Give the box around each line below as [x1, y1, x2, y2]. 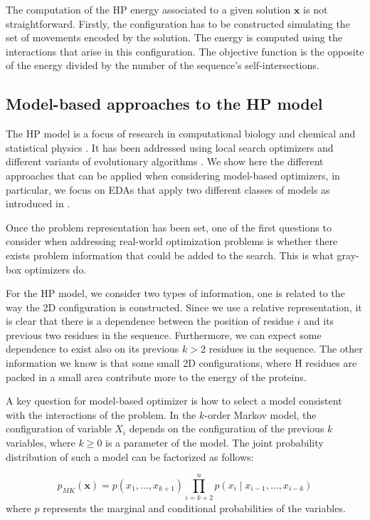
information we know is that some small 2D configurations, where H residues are [6, 355, 357, 370]
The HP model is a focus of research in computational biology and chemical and [6, 126, 356, 141]
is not [303, 2, 328, 16]
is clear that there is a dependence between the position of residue [6, 313, 294, 328]
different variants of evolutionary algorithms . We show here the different [6, 154, 324, 169]
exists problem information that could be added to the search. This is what [6, 247, 334, 262]
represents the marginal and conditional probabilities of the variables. [43, 501, 346, 516]
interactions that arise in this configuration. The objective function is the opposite [6, 43, 364, 58]
